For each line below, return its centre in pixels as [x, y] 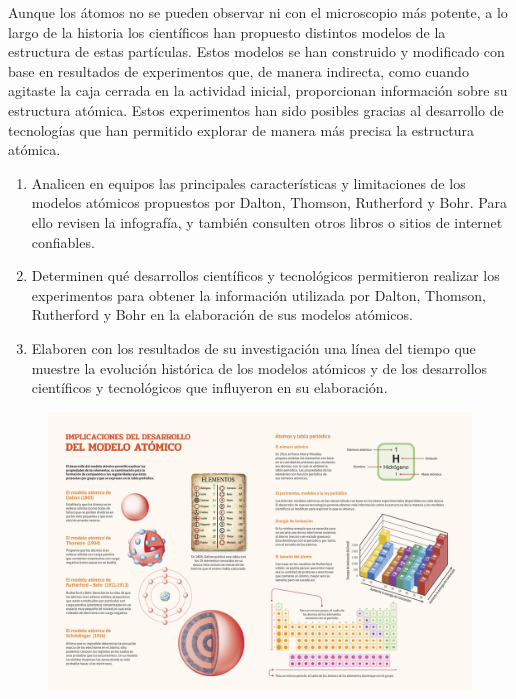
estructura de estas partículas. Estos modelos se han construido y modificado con [256, 51]
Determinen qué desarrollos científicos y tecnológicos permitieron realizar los [265, 275]
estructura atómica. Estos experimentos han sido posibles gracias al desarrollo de [256, 109]
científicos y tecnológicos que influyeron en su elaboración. [209, 387]
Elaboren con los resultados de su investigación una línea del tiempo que [253, 347]
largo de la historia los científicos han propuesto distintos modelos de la [227, 31]
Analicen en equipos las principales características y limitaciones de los [248, 182]
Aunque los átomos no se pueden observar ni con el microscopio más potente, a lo [258, 12]
